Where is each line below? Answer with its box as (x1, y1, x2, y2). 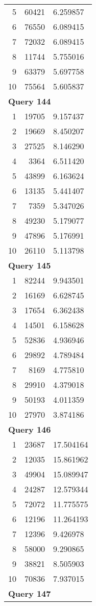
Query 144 (8, 95, 51, 107)
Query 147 (8, 587, 51, 599)
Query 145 (8, 259, 51, 271)
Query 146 (8, 423, 51, 435)
